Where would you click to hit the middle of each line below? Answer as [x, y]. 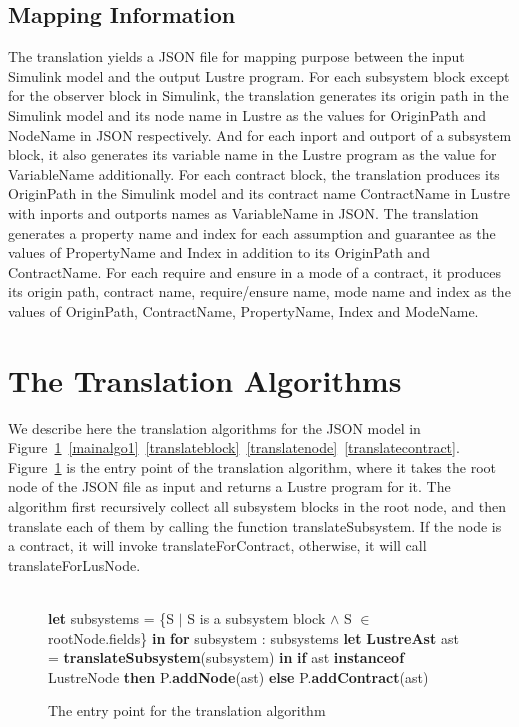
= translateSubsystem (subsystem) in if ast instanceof [226, 657]
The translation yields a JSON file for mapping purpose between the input [236, 56]
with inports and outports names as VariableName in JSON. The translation [243, 212]
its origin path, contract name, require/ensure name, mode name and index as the [259, 291]
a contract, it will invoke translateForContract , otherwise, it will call [217, 545]
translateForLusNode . [74, 564]
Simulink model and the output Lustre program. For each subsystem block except [259, 75]
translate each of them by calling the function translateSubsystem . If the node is [255, 525]
